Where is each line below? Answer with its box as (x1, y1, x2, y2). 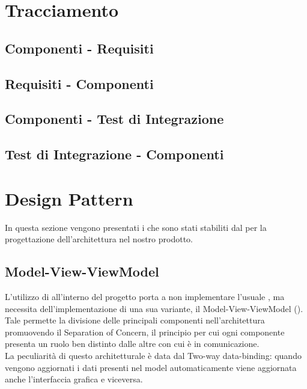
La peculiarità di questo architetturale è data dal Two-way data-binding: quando (5, 349, 302, 361)
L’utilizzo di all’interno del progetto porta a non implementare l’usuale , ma (5, 290, 285, 303)
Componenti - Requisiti (5, 38, 154, 57)
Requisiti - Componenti (5, 74, 154, 93)
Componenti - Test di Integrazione (5, 109, 224, 128)
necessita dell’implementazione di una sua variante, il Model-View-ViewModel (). (5, 302, 303, 314)
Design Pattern (5, 186, 133, 210)
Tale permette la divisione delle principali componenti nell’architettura (5, 314, 265, 326)
